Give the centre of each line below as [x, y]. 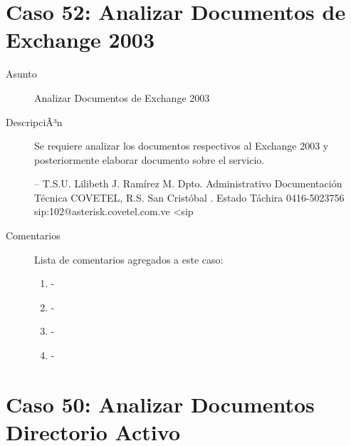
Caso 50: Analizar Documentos [160, 404]
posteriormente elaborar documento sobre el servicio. [150, 159]
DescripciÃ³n [34, 121]
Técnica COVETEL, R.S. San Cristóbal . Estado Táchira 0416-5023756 [189, 197]
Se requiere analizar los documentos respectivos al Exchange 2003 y [182, 146]
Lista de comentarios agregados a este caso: [129, 259]
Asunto [21, 74]
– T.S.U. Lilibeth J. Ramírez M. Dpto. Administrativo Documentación [188, 183]
